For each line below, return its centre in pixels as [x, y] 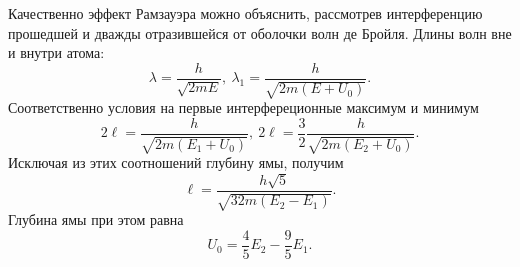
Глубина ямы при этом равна [96, 219]
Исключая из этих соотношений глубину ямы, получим [176, 162]
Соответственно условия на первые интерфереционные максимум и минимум [243, 107]
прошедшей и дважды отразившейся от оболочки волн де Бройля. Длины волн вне [260, 32]
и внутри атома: [56, 52]
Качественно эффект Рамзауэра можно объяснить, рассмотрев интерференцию [245, 13]
